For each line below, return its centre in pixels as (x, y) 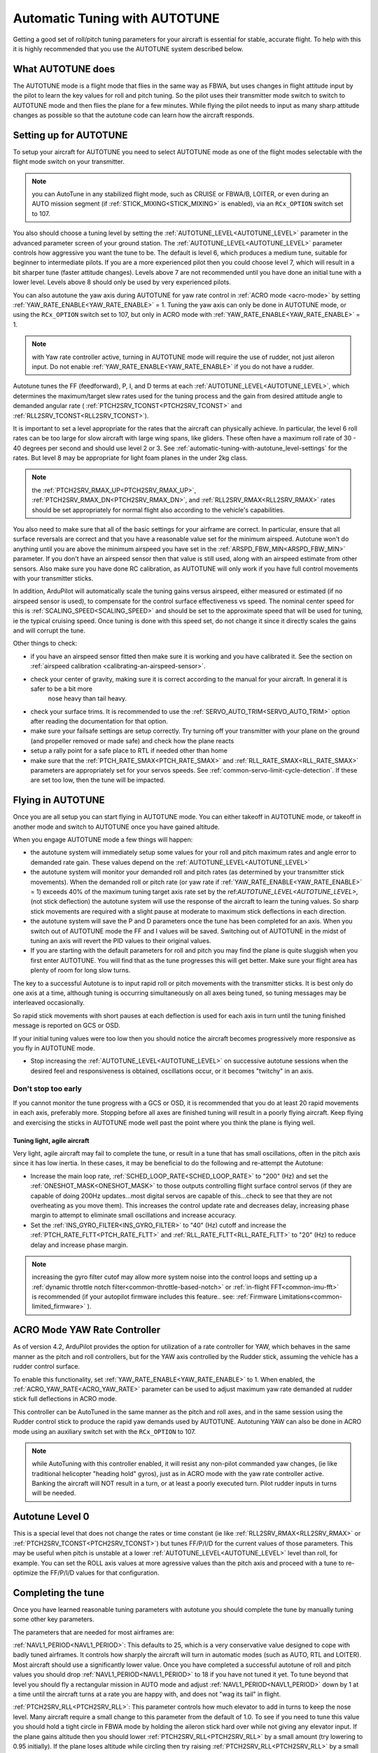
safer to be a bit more (61, 689)
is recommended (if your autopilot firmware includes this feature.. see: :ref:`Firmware (155, 1297)
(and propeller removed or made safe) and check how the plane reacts (132, 740)
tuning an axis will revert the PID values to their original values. (121, 941)
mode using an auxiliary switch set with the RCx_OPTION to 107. (104, 1431)
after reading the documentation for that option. (99, 722)
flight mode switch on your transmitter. (69, 162)
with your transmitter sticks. (53, 578)
